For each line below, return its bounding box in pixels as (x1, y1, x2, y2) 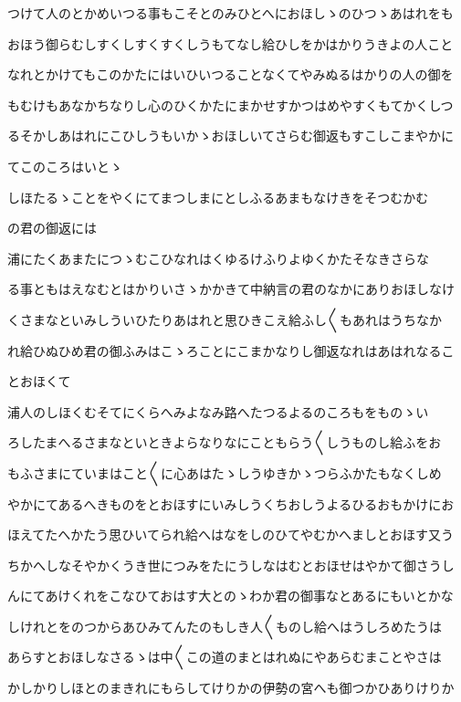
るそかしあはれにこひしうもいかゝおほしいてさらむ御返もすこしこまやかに (7, 126, 455, 145)
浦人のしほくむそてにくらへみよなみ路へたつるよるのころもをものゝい (7, 402, 429, 421)
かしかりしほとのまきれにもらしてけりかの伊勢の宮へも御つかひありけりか (7, 678, 455, 697)
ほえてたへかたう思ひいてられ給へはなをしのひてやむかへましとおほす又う (7, 525, 454, 544)
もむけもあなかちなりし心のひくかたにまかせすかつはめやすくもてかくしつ (7, 95, 454, 114)
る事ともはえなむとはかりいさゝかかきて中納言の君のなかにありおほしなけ (7, 279, 455, 299)
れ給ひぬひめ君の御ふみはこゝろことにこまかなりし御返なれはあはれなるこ (7, 341, 455, 360)
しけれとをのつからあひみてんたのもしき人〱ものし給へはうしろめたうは (7, 616, 442, 635)
